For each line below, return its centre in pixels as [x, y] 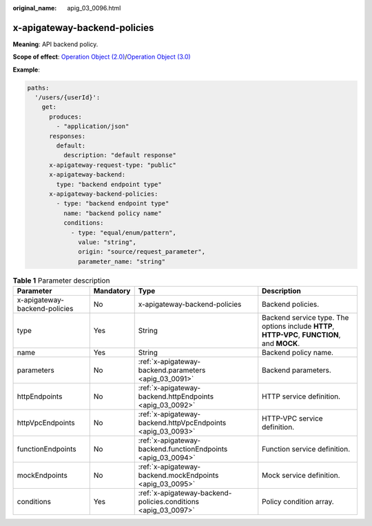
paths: [38, 88]
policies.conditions [169, 502]
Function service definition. [306, 449]
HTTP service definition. [301, 396]
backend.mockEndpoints [178, 476]
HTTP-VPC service [292, 418]
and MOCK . [281, 343]
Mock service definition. [301, 476]
